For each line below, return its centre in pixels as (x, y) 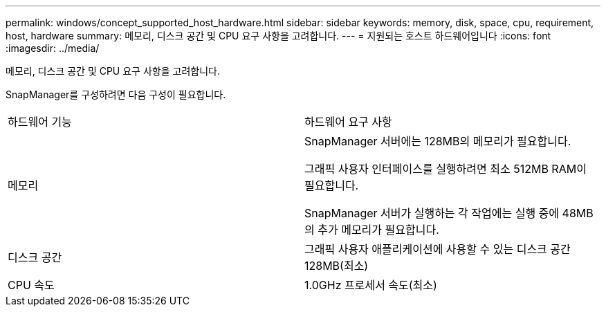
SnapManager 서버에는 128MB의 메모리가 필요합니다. (438, 141)
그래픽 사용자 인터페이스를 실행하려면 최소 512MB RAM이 (446, 169)
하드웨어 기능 (40, 122)
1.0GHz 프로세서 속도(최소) (371, 285)
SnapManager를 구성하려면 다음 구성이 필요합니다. (116, 94)
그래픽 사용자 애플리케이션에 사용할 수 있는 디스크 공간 (438, 249)
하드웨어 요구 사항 (348, 122)
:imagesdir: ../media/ (53, 48)
